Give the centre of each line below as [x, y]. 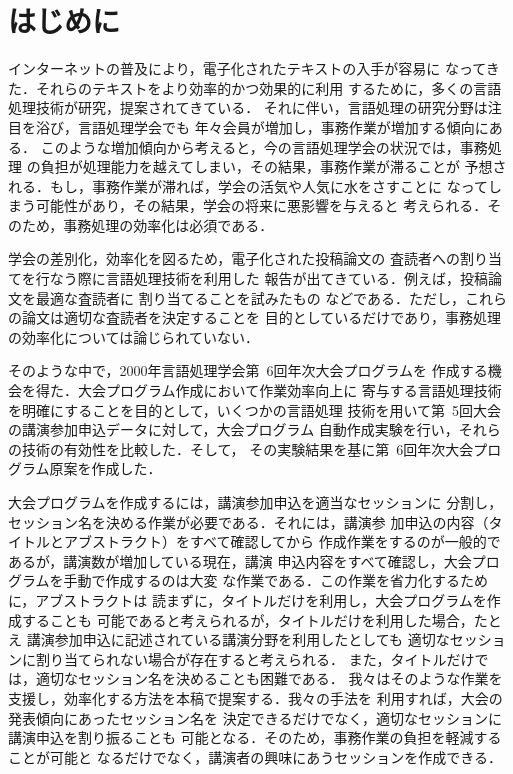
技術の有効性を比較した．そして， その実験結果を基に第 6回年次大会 [247, 448]
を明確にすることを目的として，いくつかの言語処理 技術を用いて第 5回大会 [254, 409]
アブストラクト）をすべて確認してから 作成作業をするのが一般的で [282, 541]
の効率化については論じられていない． [133, 336]
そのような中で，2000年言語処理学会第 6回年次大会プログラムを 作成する [248, 370]
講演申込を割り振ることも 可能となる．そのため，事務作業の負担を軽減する [255, 737]
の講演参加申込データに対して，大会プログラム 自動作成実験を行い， [233, 429]
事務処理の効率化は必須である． [168, 224]
